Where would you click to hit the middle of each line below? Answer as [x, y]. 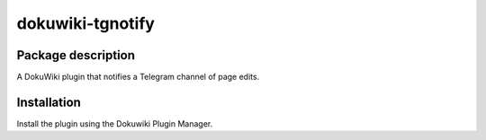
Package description [76, 55]
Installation [49, 102]
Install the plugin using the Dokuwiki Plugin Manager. [115, 123]
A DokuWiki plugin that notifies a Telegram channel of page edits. [138, 77]
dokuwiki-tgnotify [85, 23]
